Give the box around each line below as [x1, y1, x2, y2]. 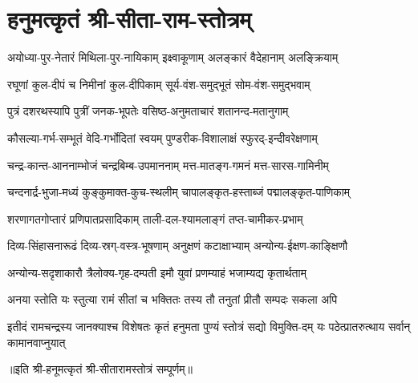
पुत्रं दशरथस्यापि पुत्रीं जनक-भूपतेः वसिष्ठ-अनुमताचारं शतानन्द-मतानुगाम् [7, 103, 289, 119]
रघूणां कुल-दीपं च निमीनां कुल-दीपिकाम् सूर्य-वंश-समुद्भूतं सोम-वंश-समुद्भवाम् [7, 75, 310, 92]
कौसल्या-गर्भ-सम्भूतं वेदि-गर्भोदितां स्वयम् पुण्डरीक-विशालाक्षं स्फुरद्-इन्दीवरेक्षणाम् [7, 129, 318, 146]
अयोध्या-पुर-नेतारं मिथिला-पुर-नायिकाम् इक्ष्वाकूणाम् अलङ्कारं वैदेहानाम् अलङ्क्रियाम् [7, 49, 339, 66]
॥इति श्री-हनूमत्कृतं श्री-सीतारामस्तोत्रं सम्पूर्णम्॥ [7, 361, 193, 377]
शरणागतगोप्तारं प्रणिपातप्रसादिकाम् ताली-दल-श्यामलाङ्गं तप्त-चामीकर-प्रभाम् [7, 210, 303, 227]
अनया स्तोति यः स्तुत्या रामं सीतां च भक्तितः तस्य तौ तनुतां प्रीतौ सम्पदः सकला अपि [7, 291, 338, 308]
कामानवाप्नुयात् [7, 333, 66, 350]
